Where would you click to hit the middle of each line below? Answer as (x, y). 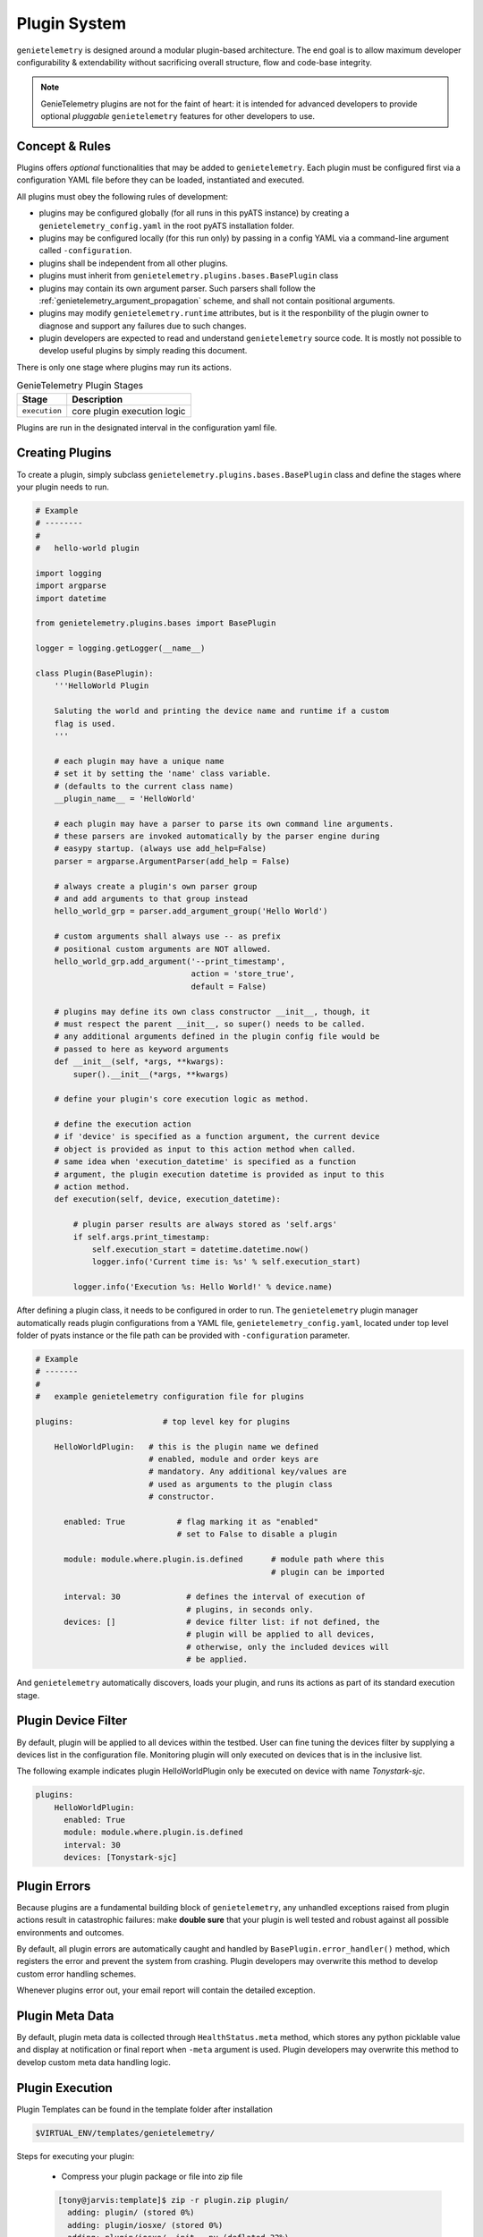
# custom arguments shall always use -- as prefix (167, 936)
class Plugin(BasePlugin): (94, 673)
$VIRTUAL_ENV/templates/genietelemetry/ (125, 2133)
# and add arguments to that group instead (151, 899)
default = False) (229, 986)
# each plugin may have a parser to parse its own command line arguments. (224, 824)
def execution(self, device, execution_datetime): (167, 1199)
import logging (68, 573)
